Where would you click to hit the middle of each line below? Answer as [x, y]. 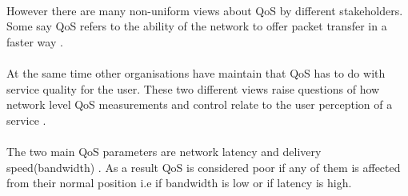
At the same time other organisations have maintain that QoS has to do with [196, 72]
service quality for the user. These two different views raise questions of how [193, 88]
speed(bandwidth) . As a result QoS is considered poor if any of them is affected [204, 167]
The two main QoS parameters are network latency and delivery [164, 151]
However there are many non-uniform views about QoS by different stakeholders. [205, 10]
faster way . [35, 41]
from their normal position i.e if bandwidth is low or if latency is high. [179, 183]
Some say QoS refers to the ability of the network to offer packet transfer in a [197, 26]
